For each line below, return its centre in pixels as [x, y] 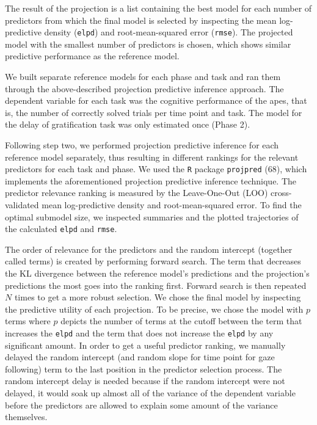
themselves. [26, 417]
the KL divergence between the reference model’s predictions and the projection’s [157, 273]
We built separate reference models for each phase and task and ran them [143, 77]
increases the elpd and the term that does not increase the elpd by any [139, 333]
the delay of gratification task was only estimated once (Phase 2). [128, 124]
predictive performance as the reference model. [92, 56]
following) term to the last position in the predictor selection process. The [144, 369]
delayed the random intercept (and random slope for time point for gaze [140, 357]
